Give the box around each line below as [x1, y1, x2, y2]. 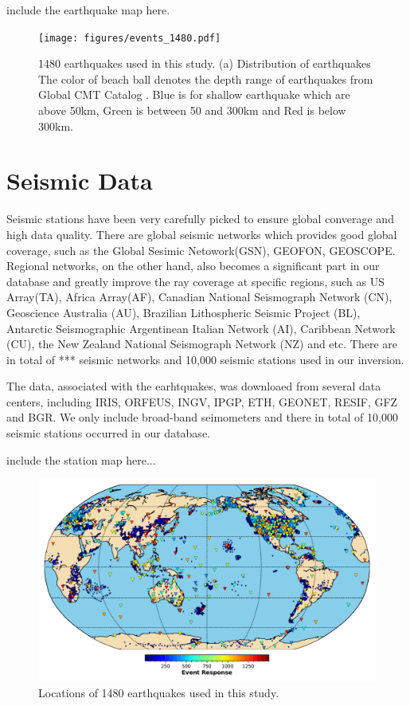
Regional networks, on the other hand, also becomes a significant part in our [6, 257, 380, 274]
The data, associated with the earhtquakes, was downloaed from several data [6, 378, 381, 394]
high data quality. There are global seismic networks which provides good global [6, 226, 397, 242]
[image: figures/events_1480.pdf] [38, 32, 221, 44]
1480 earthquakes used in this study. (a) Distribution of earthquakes [38, 55, 371, 72]
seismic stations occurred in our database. [6, 425, 210, 441]
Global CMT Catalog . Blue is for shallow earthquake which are [38, 86, 350, 103]
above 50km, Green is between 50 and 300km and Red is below [38, 102, 346, 119]
